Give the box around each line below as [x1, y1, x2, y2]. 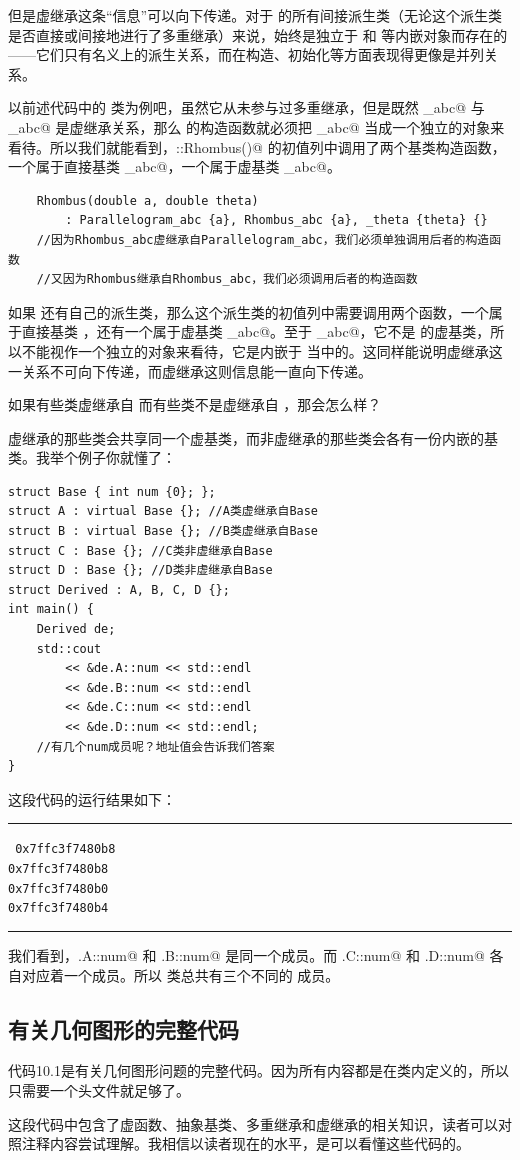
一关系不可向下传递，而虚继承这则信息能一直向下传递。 [8, 360, 372, 381]
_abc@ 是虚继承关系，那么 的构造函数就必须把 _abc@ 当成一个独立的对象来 [8, 116, 505, 137]
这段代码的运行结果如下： [8, 788, 176, 809]
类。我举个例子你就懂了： [8, 447, 176, 468]
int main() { [8, 602, 94, 617]
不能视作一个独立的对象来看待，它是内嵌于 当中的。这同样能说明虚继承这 [21, 340, 503, 361]
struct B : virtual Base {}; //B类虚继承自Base [8, 524, 319, 539]
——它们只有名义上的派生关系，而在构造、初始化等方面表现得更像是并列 [8, 44, 484, 65]
